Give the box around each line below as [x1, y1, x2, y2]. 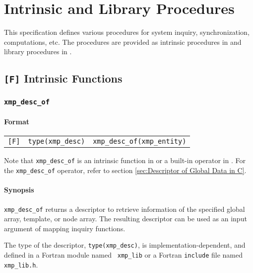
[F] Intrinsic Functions [4, 71, 123, 86]
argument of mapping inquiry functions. [4, 223, 126, 233]
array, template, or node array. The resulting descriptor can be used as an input [4, 213, 247, 224]
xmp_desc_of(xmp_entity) [93, 137, 187, 146]
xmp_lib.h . [4, 259, 38, 270]
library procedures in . [4, 46, 72, 57]
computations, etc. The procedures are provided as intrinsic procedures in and [4, 36, 242, 47]
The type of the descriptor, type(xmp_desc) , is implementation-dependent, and [4, 240, 246, 250]
